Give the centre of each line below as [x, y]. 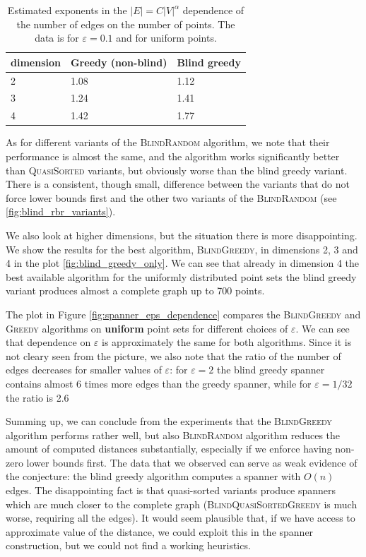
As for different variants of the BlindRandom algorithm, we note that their [168, 142]
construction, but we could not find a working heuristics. [128, 545]
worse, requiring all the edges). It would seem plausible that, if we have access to [181, 518]
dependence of [213, 10]
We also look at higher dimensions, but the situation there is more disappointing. [182, 235]
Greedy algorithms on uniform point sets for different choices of [147, 328]
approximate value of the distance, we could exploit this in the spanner [160, 531]
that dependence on [48, 342]
